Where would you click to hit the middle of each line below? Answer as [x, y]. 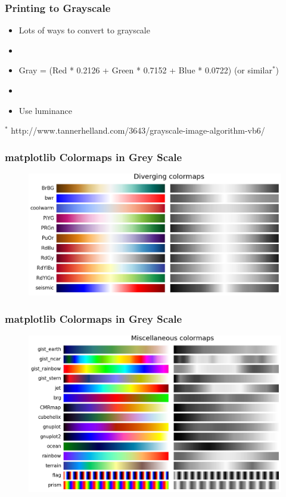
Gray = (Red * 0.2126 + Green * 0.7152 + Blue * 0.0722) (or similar [145, 70]
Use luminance [45, 110]
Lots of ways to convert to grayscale [84, 30]
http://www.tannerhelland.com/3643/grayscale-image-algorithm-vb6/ [138, 130]
